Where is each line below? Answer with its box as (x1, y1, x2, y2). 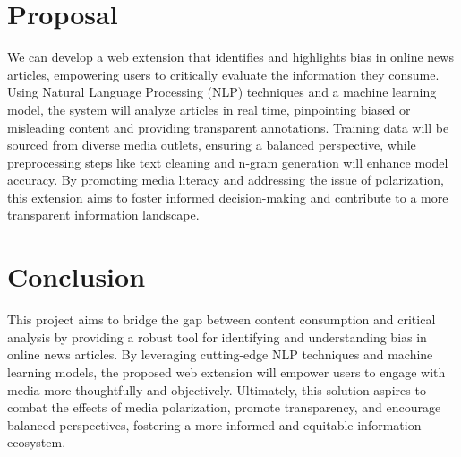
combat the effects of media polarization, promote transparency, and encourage (7, 398, 441, 417)
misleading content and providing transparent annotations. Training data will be (7, 117, 449, 136)
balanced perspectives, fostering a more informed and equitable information (7, 415, 422, 434)
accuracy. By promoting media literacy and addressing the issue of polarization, (7, 170, 444, 189)
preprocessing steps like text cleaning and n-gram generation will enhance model (7, 152, 448, 171)
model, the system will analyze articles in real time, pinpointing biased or (7, 99, 411, 118)
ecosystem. (7, 433, 66, 452)
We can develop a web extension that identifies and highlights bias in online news (7, 47, 454, 66)
